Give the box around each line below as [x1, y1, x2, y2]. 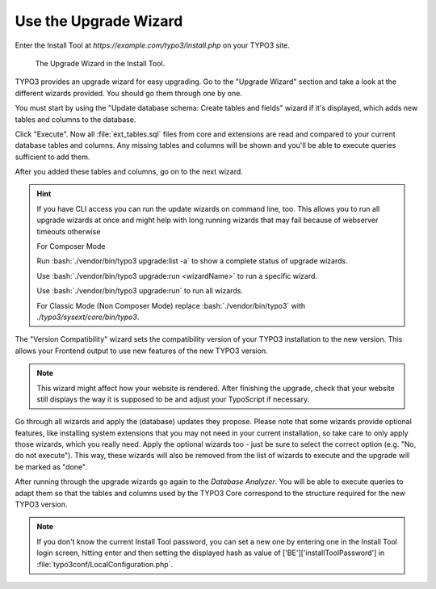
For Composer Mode [36, 242, 106, 251]
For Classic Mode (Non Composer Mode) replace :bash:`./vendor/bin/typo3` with [36, 301, 306, 310]
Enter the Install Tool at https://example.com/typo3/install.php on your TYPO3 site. [15, 40, 291, 50]
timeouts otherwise [36, 226, 101, 236]
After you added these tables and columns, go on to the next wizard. [15, 166, 244, 177]
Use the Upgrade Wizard [15, 12, 183, 30]
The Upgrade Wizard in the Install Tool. [35, 58, 166, 68]
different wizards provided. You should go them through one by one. [15, 88, 242, 98]
